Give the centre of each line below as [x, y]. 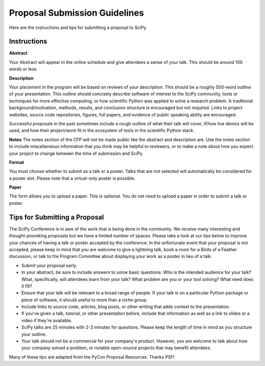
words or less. [23, 69]
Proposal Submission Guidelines [77, 13]
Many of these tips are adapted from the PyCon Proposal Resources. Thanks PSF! [92, 357]
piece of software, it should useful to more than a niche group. [84, 300]
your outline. [34, 334]
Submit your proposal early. [49, 265]
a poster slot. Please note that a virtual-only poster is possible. [72, 178]
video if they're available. [47, 320]
